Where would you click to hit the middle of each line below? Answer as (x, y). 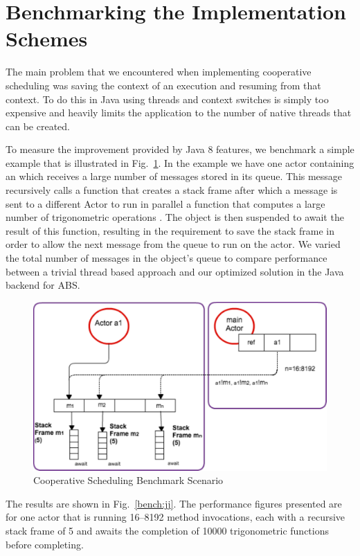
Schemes (47, 38)
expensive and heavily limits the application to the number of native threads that (179, 113)
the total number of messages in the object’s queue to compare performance (166, 258)
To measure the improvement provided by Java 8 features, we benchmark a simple (180, 149)
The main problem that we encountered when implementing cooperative (159, 72)
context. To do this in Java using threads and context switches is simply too (167, 99)
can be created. (38, 126)
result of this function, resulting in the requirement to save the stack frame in (170, 230)
